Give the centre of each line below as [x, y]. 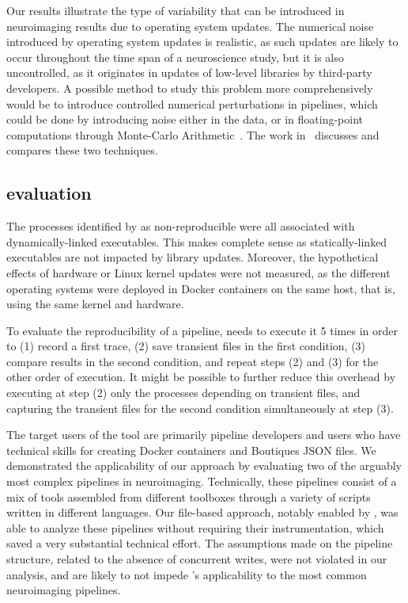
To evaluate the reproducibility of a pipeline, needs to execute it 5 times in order [202, 330]
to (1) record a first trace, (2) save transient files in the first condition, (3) [186, 346]
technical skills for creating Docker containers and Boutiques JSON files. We [191, 450]
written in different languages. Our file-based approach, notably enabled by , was [202, 512]
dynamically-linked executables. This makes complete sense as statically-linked [197, 241]
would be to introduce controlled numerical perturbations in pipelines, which [192, 103]
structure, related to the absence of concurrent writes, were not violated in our [197, 559]
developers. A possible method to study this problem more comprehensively [190, 88]
